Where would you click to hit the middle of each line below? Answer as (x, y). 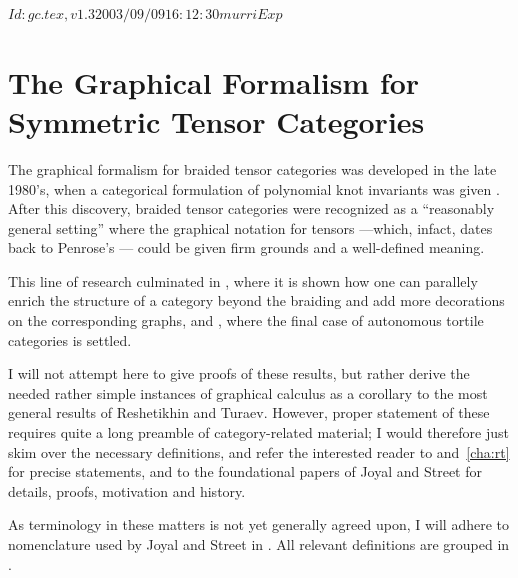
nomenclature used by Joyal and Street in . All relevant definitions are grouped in (259, 544)
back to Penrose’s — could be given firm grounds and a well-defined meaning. (246, 247)
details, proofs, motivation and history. (127, 490)
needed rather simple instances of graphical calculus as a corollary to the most (248, 392)
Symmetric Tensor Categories (216, 120)
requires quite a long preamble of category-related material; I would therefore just (258, 432)
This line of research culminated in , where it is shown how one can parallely (243, 280)
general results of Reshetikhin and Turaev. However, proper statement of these (249, 412)
